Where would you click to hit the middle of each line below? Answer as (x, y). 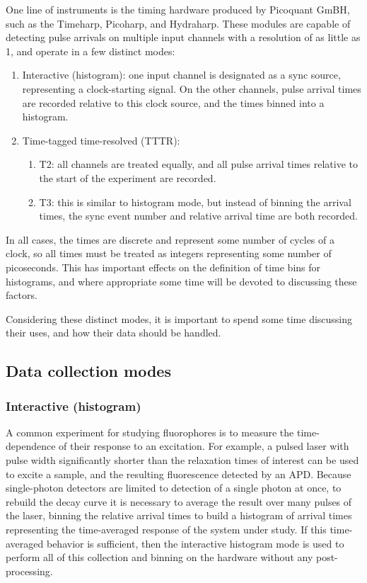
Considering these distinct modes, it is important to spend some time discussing (179, 318)
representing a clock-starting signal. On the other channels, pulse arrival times (192, 88)
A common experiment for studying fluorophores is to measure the (150, 432)
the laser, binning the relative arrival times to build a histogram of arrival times (179, 515)
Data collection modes (88, 371)
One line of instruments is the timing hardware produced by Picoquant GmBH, (178, 9)
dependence (31, 446)
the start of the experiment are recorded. (128, 177)
